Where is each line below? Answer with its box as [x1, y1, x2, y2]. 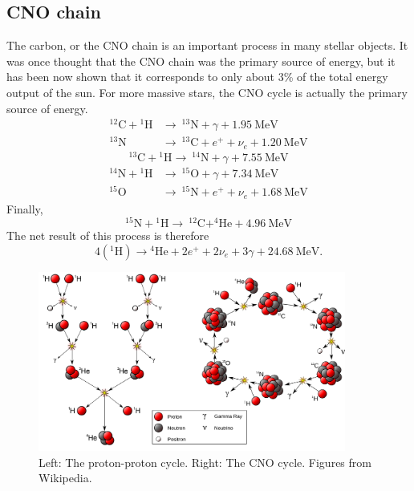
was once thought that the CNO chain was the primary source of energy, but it [6, 52, 396, 69]
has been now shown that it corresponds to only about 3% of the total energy [6, 68, 388, 85]
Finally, [6, 200, 43, 217]
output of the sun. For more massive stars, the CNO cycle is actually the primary [6, 83, 408, 100]
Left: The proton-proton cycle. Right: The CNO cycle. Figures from [39, 453, 371, 470]
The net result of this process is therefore [6, 227, 209, 244]
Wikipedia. [39, 469, 92, 486]
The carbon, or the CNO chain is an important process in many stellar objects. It [6, 37, 408, 54]
